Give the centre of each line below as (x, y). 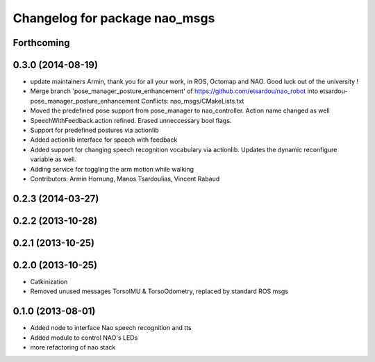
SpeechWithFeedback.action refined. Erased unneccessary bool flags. (131, 120)
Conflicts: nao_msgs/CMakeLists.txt (193, 101)
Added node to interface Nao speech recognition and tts (111, 328)
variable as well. (53, 159)
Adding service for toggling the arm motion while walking (112, 169)
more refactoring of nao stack (73, 347)
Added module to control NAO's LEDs (84, 338)
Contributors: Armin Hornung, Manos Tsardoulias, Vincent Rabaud (125, 179)
